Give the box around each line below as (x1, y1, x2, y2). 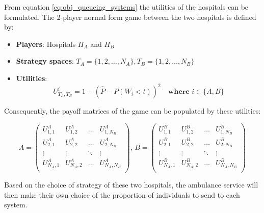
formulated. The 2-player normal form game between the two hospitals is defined (4, 11, 256, 22)
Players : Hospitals (16, 38, 76, 49)
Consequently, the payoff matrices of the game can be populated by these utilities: (4, 105, 261, 116)
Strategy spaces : (16, 56, 74, 66)
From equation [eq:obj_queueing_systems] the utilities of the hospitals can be (4, 2, 249, 12)
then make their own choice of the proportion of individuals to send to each (4, 189, 240, 200)
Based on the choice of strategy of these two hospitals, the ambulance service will (4, 179, 258, 190)
